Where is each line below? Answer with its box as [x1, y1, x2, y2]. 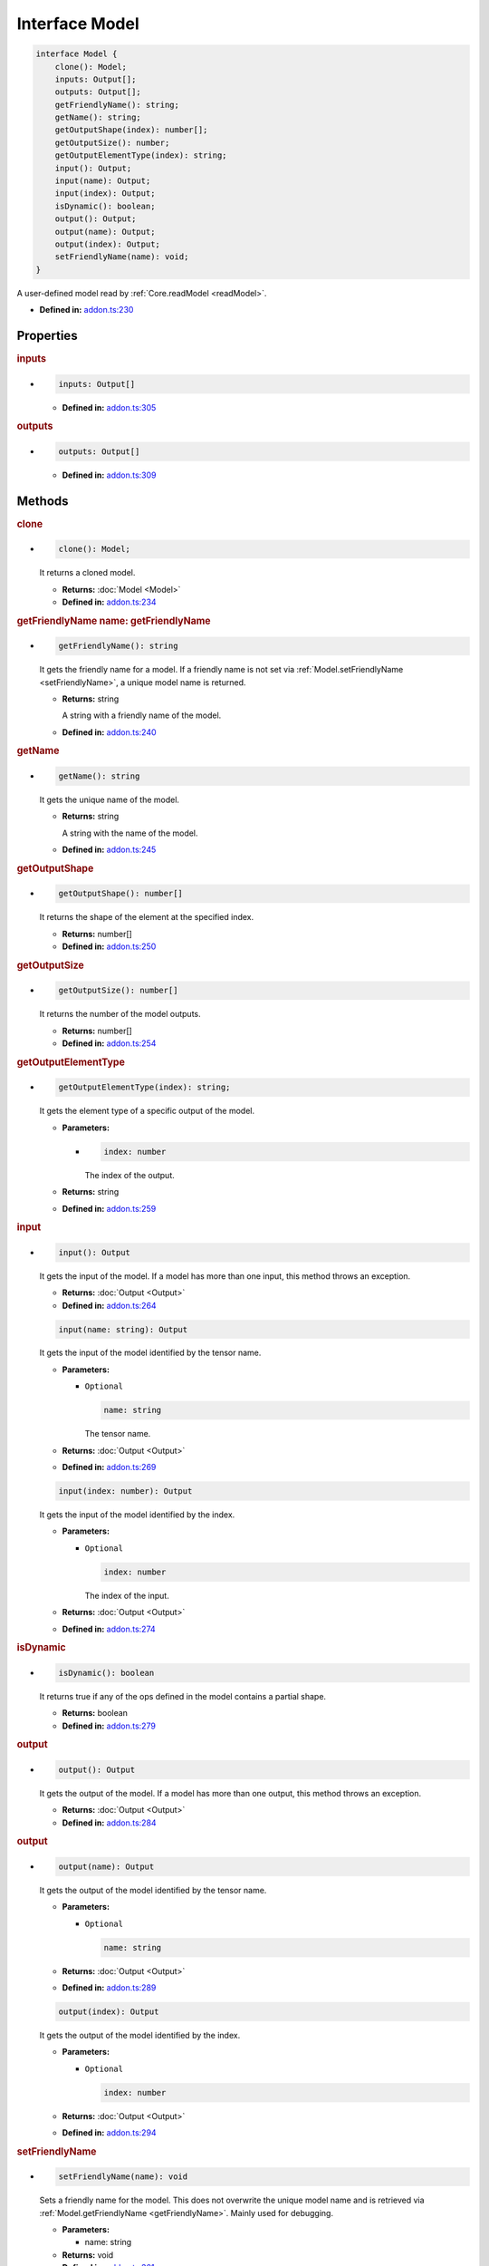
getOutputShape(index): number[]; [54, 125, 208, 135]
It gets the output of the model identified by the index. [39, 2029, 241, 2040]
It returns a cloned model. [39, 567, 136, 578]
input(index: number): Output [58, 1486, 193, 1496]
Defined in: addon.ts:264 [62, 1300, 158, 1311]
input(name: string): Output [58, 1324, 188, 1334]
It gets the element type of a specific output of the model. [39, 1106, 255, 1117]
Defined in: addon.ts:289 [62, 1981, 157, 1993]
